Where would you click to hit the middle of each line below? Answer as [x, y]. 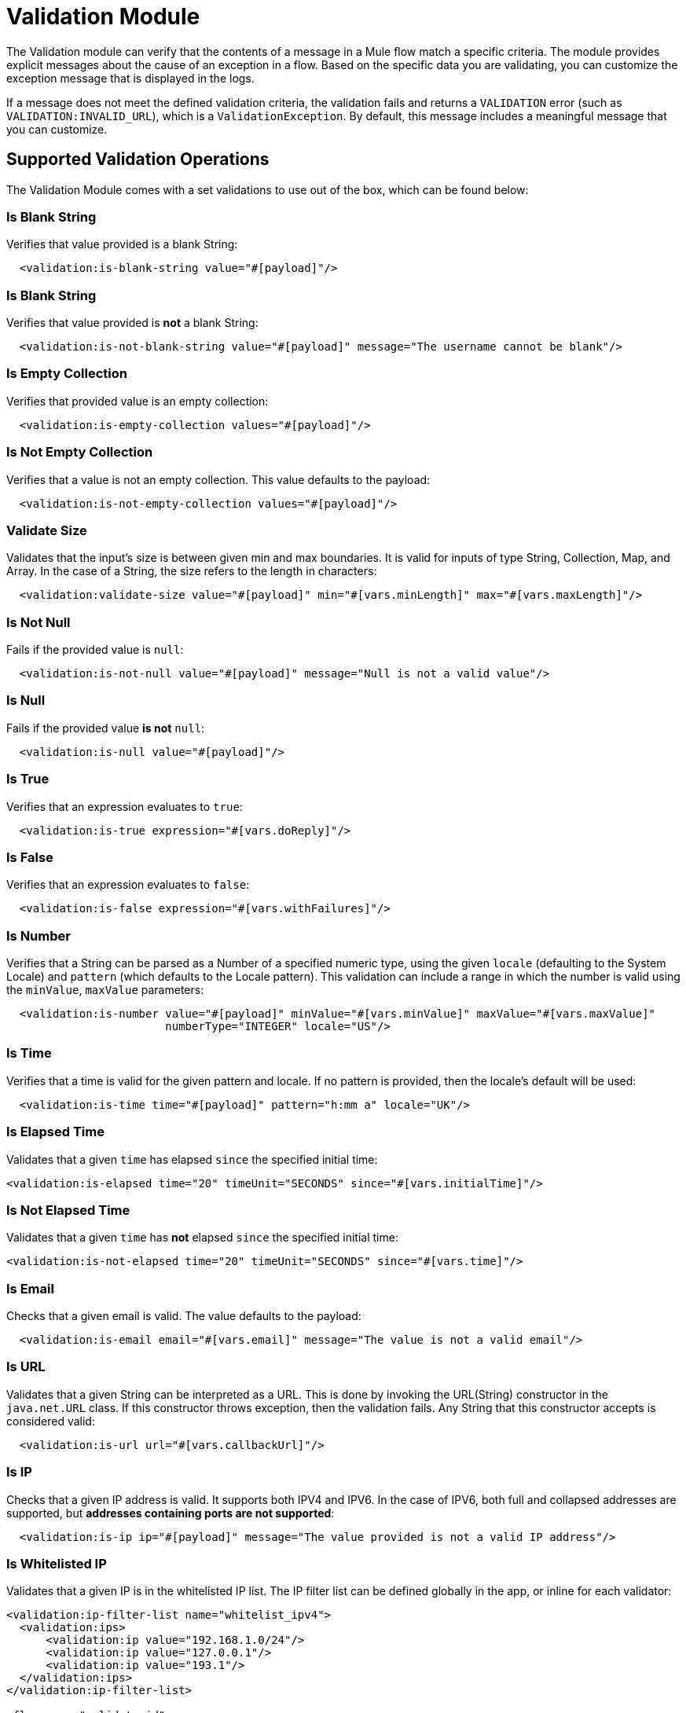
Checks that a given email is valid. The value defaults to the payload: [184, 1316]
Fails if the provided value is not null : [106, 728]
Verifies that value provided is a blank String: [122, 244]
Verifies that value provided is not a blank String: [132, 323]
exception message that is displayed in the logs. [130, 78]
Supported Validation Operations [138, 160]
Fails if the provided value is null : [95, 650]
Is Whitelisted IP [57, 1563]
